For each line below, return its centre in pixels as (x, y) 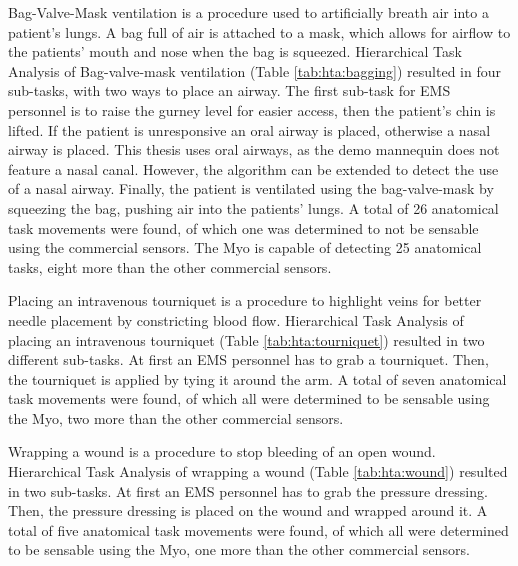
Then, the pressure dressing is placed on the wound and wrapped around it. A (248, 510)
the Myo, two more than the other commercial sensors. (176, 417)
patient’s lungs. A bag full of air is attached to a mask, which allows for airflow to (259, 31)
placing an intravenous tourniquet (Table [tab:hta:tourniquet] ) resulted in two (246, 339)
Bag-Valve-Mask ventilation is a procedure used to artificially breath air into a (248, 12)
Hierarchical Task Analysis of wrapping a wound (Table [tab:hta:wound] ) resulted (258, 471)
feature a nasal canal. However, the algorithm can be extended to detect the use (253, 168)
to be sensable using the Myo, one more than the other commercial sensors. (239, 549)
